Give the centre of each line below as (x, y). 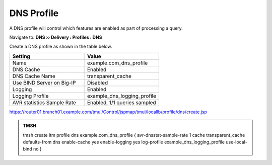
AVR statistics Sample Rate (44, 102)
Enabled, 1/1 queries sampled (121, 102)
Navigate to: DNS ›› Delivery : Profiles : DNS (56, 37)
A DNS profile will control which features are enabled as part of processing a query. (96, 28)
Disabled (97, 82)
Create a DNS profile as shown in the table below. (61, 47)
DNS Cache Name (34, 76)
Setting (21, 56)
